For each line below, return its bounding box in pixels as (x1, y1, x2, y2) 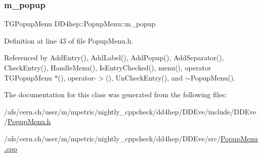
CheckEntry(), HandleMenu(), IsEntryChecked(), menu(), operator (4, 62, 211, 72)
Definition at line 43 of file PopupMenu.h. (4, 35, 134, 46)
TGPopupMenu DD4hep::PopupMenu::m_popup (4, 18, 156, 29)
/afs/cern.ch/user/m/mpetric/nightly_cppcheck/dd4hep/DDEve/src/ (4, 133, 221, 143)
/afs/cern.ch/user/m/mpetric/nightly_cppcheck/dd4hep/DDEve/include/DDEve (4, 106, 256, 116)
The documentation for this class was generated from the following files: (4, 89, 227, 100)
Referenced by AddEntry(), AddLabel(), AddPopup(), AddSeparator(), (4, 52, 224, 63)
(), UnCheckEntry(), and (106, 72, 183, 83)
